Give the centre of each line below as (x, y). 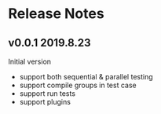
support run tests (48, 94)
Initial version (30, 61)
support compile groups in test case (78, 85)
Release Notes (56, 14)
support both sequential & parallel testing (86, 77)
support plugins (45, 102)
